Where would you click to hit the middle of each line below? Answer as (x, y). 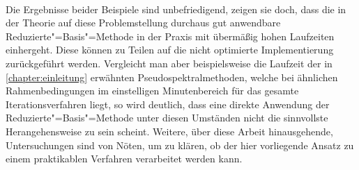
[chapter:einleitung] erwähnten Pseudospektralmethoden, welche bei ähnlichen (172, 77)
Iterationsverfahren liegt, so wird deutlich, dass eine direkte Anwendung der (168, 104)
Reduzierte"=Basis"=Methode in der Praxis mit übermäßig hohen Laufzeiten (170, 36)
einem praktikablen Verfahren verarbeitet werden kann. (124, 159)
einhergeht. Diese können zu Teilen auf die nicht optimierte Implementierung (170, 50)
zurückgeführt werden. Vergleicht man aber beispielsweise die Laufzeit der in (169, 63)
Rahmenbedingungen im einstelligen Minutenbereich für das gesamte (152, 91)
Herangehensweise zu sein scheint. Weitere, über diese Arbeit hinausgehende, (169, 131)
